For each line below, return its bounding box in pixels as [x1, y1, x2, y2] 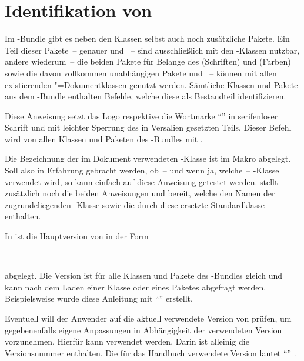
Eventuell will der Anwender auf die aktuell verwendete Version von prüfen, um [5, 312, 292, 324]
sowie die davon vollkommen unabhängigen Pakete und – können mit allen [5, 66, 277, 79]
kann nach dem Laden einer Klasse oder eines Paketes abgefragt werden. [5, 280, 266, 293]
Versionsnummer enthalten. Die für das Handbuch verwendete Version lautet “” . [5, 346, 296, 359]
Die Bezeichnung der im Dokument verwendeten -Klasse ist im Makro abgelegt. [5, 152, 291, 165]
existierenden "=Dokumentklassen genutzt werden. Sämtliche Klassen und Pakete [5, 78, 298, 91]
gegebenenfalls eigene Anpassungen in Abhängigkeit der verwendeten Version [5, 323, 282, 336]
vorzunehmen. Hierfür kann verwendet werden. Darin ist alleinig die [5, 335, 249, 347]
